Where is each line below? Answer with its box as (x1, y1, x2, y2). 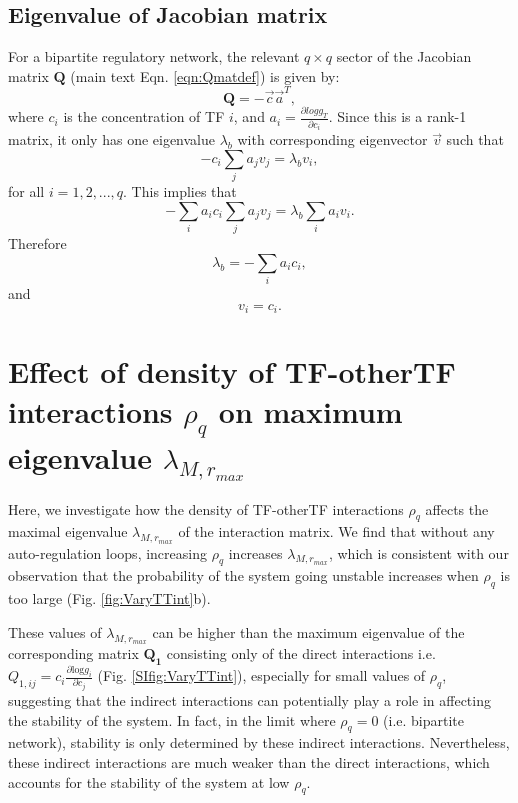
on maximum (218, 390, 403, 431)
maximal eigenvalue (8, 521, 128, 542)
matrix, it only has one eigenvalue (8, 129, 216, 150)
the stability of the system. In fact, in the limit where (8, 709, 336, 730)
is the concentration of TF (63, 106, 225, 127)
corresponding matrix (8, 642, 139, 663)
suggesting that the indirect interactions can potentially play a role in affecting (8, 690, 491, 710)
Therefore (8, 233, 67, 254)
